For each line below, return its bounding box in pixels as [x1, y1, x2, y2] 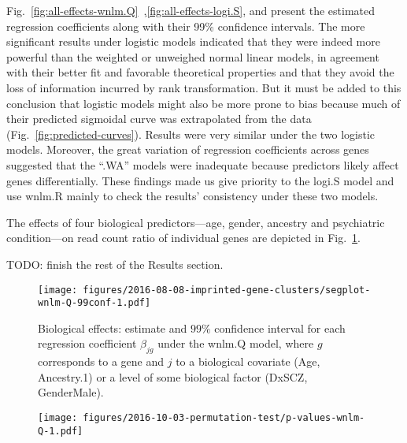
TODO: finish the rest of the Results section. [6, 255, 224, 272]
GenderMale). [38, 384, 104, 400]
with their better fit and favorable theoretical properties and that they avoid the [6, 64, 394, 80]
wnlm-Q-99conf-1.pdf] [38, 297, 151, 309]
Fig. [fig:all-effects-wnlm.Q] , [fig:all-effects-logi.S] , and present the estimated [6, 2, 376, 18]
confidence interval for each [214, 319, 346, 336]
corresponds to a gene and [38, 353, 165, 370]
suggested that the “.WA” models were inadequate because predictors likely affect [6, 156, 399, 173]
